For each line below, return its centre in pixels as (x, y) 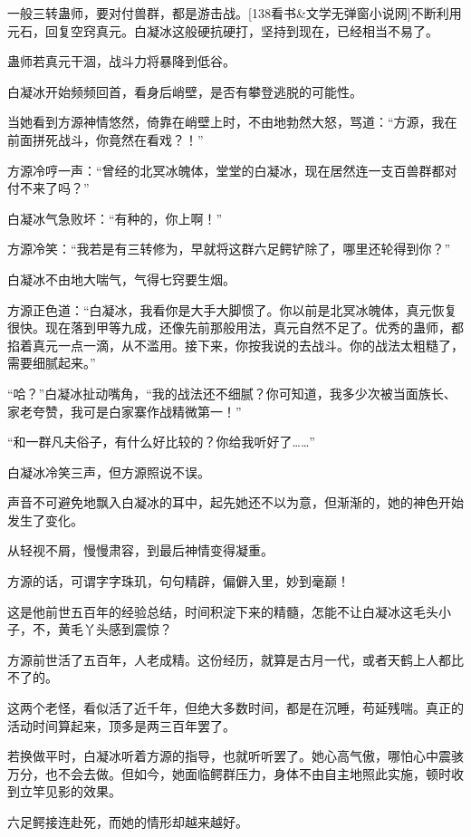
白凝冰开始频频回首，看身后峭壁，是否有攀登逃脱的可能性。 (185, 91)
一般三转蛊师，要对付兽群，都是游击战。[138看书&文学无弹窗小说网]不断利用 (235, 13)
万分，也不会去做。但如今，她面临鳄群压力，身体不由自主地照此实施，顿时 (229, 773)
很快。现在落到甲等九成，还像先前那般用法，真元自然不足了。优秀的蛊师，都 (235, 327)
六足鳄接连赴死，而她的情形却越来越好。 (128, 822)
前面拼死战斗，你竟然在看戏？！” (106, 139)
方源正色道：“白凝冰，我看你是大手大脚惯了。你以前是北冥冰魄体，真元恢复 (232, 309)
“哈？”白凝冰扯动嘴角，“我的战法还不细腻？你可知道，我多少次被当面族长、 (232, 393)
